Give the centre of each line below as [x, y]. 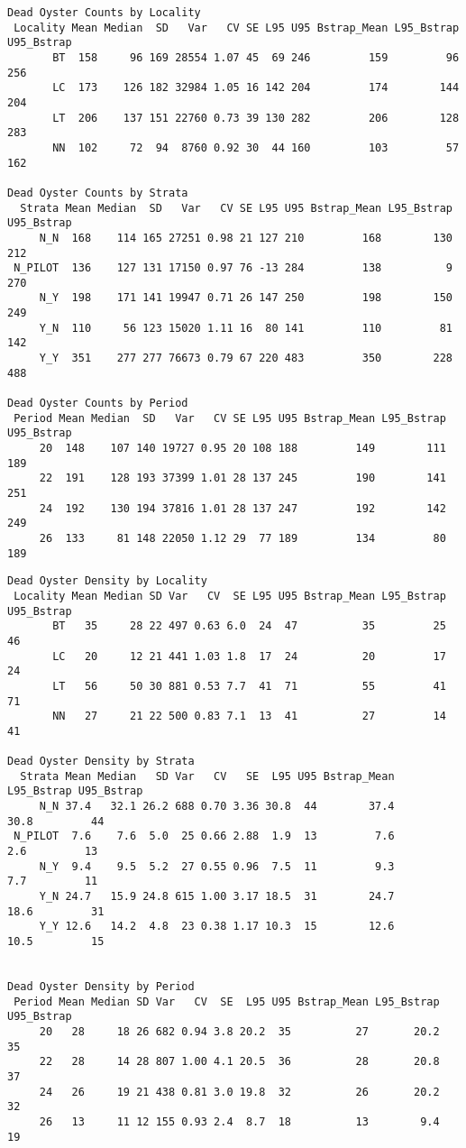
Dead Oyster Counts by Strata [98, 193]
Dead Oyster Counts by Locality [104, 13]
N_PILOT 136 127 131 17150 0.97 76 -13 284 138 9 [233, 268]
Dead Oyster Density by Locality [107, 581]
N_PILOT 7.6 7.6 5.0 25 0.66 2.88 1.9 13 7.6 [204, 836]
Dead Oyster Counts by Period [98, 404]
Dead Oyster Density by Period [101, 987]
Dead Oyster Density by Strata [101, 762]
